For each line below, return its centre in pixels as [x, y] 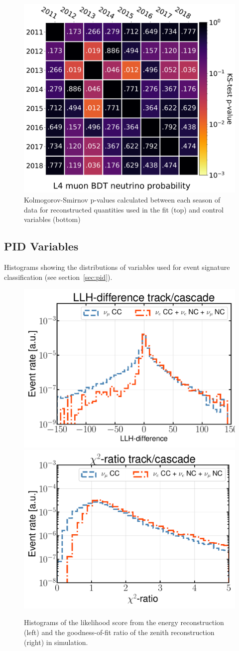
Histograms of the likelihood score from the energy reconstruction [124, 622]
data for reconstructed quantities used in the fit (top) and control [124, 209]
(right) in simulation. [56, 642]
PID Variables [41, 246]
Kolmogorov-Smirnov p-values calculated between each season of [122, 200]
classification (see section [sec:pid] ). [58, 277]
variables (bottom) [52, 219]
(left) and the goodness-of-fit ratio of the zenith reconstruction [119, 632]
